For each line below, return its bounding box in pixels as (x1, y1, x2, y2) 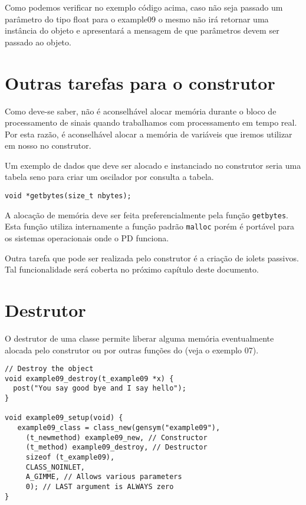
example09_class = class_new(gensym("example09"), (17, 424, 221, 432)
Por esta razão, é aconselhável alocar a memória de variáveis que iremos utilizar (5, 127, 292, 140)
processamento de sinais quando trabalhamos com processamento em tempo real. (5, 116, 297, 129)
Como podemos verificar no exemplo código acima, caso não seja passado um (5, 1, 283, 13)
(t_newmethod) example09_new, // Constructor (25, 433, 208, 442)
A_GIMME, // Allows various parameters (25, 473, 182, 481)
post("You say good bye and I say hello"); (13, 384, 186, 393)
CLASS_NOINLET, (25, 463, 85, 471)
